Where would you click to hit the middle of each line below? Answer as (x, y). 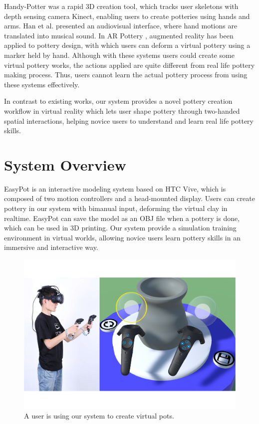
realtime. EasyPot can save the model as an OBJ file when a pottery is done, (122, 218)
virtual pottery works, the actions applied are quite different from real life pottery (129, 65)
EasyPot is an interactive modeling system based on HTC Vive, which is (115, 188)
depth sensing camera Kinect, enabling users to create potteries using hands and (127, 16)
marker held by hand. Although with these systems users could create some (119, 55)
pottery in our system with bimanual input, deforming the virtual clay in (116, 208)
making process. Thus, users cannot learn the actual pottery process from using (126, 75)
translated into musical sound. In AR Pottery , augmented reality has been (119, 35)
